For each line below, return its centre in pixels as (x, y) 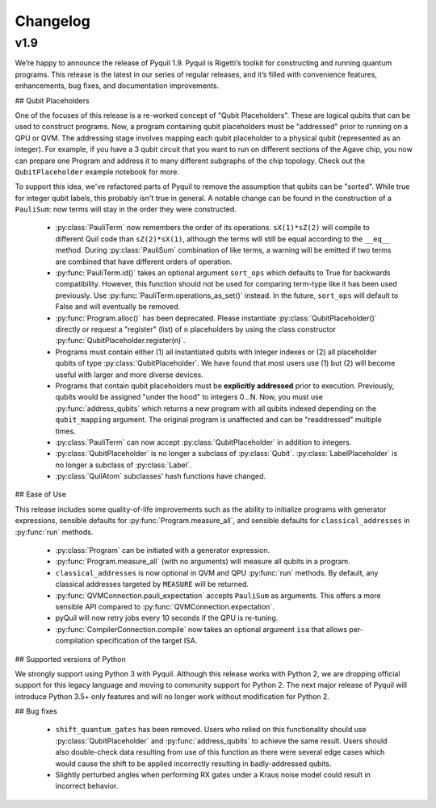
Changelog (52, 21)
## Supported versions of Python (70, 659)
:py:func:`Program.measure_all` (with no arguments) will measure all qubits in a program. (203, 562)
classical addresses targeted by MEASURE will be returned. (152, 584)
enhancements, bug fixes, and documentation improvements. (117, 86)
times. (65, 431)
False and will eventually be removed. (118, 307)
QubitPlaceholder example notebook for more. (97, 172)
